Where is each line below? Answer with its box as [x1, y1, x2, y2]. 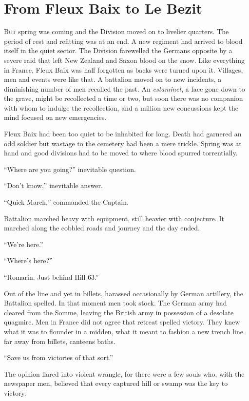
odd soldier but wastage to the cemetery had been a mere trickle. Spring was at [4, 138, 242, 148]
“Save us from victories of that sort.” [4, 352, 113, 363]
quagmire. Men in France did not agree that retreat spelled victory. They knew [4, 317, 240, 327]
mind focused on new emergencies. [4, 112, 107, 122]
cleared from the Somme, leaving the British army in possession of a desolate [4, 307, 234, 317]
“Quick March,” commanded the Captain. [4, 197, 129, 207]
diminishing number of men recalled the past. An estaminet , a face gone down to [4, 83, 245, 94]
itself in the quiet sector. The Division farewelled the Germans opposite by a [4, 45, 232, 56]
